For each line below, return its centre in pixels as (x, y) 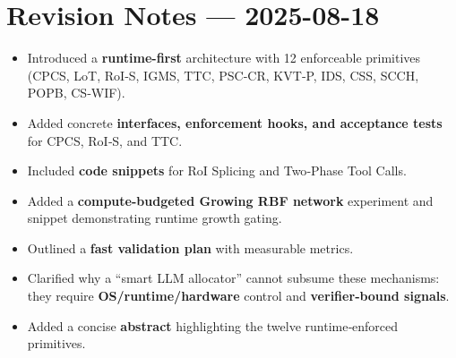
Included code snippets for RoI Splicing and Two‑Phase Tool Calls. (217, 170)
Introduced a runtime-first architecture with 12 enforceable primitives (224, 58)
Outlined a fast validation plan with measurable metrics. (190, 247)
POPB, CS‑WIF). (76, 93)
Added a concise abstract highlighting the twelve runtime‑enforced (213, 325)
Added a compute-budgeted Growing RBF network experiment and (230, 200)
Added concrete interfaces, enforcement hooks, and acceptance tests (235, 122)
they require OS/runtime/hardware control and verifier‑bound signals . (238, 296)
